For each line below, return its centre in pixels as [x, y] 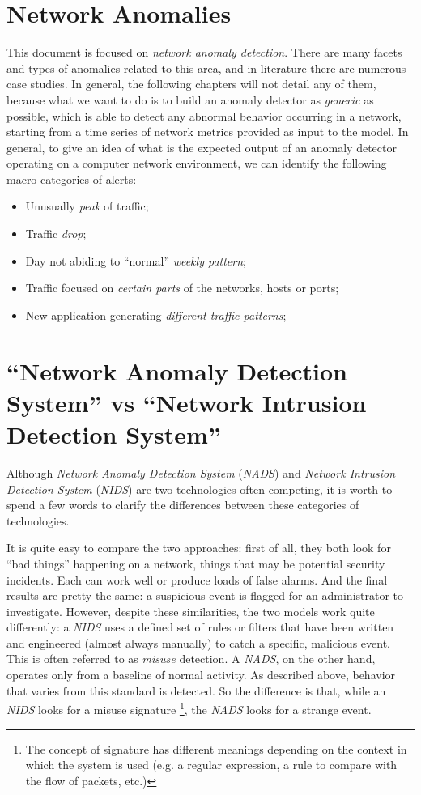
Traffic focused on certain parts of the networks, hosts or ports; [182, 288]
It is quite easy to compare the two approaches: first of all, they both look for [199, 548]
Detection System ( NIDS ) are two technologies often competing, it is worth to [200, 489]
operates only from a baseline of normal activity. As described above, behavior [201, 675]
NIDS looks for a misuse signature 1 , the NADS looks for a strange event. [189, 708]
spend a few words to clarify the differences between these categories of [183, 505]
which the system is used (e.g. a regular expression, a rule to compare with [211, 765]
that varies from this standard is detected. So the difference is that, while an [196, 690]
